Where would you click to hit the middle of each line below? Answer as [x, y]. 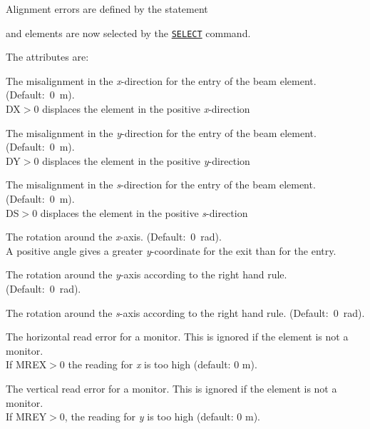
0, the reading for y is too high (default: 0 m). [160, 417]
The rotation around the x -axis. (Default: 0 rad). [114, 237]
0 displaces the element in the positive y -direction [142, 160]
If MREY [26, 417]
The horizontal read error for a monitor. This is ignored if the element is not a [177, 337]
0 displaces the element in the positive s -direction [140, 212]
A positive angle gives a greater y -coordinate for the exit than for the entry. [171, 250]
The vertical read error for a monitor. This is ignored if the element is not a [171, 388]
